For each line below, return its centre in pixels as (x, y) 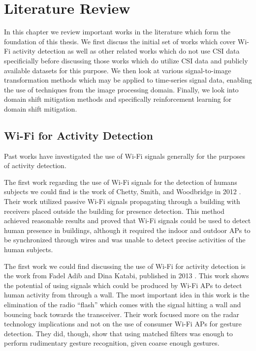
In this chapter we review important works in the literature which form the (117, 32)
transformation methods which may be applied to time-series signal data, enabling (128, 80)
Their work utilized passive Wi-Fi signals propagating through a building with (122, 201)
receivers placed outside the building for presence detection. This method (114, 211)
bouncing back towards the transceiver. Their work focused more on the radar (122, 314)
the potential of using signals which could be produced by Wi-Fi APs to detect (123, 285)
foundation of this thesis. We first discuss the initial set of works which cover (120, 41)
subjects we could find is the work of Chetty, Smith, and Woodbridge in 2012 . (123, 191)
